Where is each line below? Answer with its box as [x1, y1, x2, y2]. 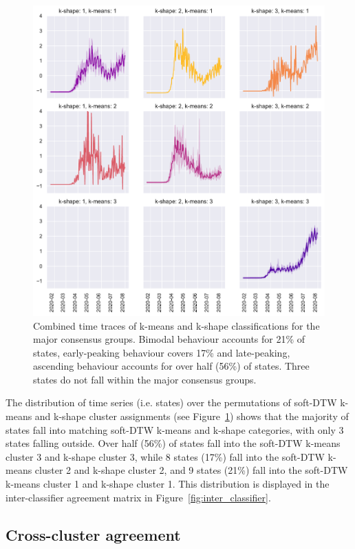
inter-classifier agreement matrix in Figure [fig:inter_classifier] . [6, 490, 271, 504]
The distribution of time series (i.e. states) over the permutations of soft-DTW [6, 395, 337, 410]
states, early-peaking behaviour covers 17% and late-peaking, [33, 345, 290, 359]
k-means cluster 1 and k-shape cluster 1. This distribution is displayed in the [6, 477, 330, 491]
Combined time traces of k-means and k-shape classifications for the [33, 318, 320, 332]
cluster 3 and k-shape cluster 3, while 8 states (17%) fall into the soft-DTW [6, 449, 325, 463]
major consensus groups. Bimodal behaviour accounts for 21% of [33, 332, 305, 346]
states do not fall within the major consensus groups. [33, 372, 257, 386]
